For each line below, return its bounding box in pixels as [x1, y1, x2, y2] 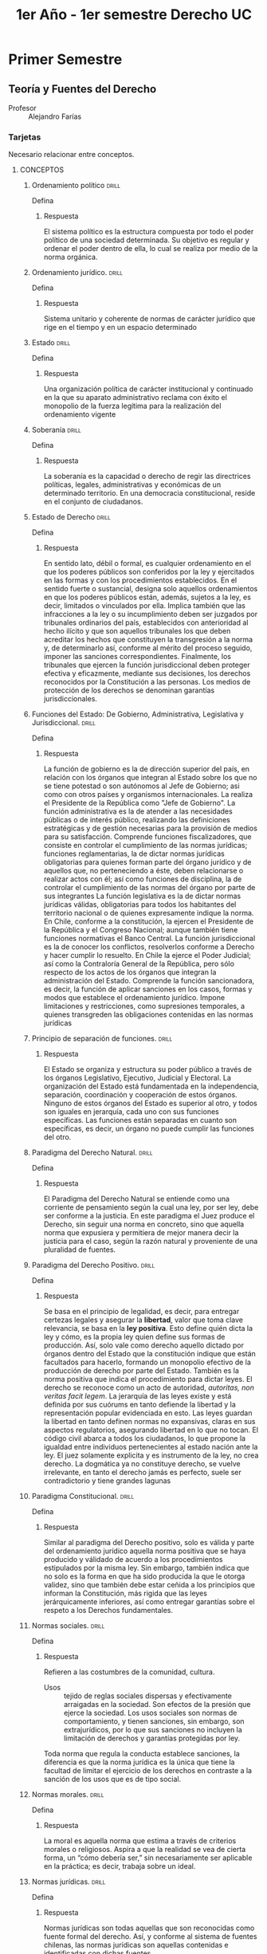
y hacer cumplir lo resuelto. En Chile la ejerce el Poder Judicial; [43, 951, 251, 960]
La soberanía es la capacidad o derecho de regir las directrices [43, 472, 251, 481]
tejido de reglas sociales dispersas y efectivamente [63, 1691, 233, 1701]
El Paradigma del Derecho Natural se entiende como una [43, 1194, 230, 1204]
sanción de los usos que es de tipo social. [43, 1775, 182, 1784]
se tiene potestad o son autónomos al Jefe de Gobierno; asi [43, 781, 241, 791]
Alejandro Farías [28, 112, 82, 121]
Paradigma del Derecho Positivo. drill [31, 1261, 155, 1270]
